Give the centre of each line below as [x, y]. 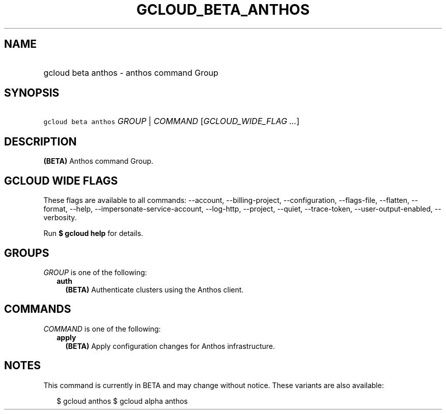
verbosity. [60, 218]
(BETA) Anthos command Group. [99, 161]
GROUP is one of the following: [95, 272]
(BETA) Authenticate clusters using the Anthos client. [155, 289]
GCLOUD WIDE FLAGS [61, 181]
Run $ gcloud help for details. [93, 233]
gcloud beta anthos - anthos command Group [131, 72]
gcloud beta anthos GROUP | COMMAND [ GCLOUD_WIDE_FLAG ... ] [172, 121]
